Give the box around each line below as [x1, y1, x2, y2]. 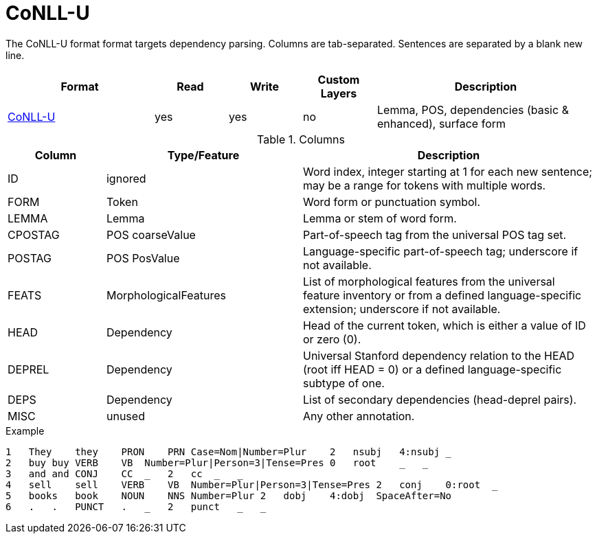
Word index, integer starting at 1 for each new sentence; [302, 164, 593, 179]
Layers [320, 86, 357, 100]
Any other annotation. [302, 409, 415, 423]
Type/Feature [167, 148, 240, 162]
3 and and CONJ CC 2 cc [5, 468, 203, 479]
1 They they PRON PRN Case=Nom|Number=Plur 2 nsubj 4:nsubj [5, 446, 440, 457]
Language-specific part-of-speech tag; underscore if [302, 244, 578, 258]
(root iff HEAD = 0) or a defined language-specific [302, 362, 562, 376]
